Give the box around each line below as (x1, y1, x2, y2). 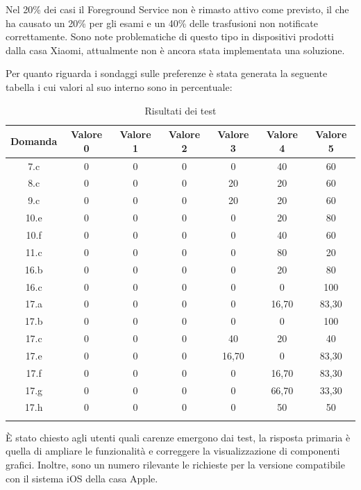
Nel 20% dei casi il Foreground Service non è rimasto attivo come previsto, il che (6, 2, 349, 16)
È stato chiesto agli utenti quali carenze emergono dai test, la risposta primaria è (6, 430, 351, 444)
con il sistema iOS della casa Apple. (6, 471, 158, 485)
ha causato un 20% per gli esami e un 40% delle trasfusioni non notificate (6, 15, 318, 30)
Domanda (10, 133, 58, 148)
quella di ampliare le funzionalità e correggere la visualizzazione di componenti (6, 443, 340, 458)
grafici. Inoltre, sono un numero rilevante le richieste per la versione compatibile (6, 457, 345, 471)
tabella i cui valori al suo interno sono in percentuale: (6, 79, 233, 94)
